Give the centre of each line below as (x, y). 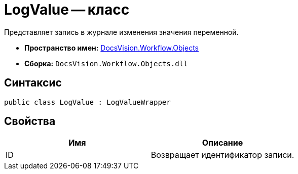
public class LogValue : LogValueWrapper (87, 102)
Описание (222, 143)
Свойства (30, 121)
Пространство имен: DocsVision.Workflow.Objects (111, 48)
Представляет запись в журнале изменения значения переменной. (121, 32)
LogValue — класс (67, 10)
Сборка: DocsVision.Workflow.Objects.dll (106, 63)
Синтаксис (33, 83)
